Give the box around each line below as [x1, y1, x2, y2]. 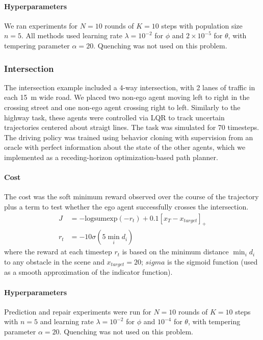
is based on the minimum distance [122, 246, 229, 257]
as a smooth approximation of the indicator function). [4, 267, 173, 277]
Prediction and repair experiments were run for [4, 306, 151, 317]
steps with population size [161, 20, 243, 31]
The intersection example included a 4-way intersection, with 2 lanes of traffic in [4, 82, 255, 92]
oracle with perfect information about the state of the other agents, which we [4, 142, 246, 152]
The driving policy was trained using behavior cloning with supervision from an [4, 132, 253, 142]
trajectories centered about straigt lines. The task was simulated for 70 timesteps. [4, 122, 259, 133]
